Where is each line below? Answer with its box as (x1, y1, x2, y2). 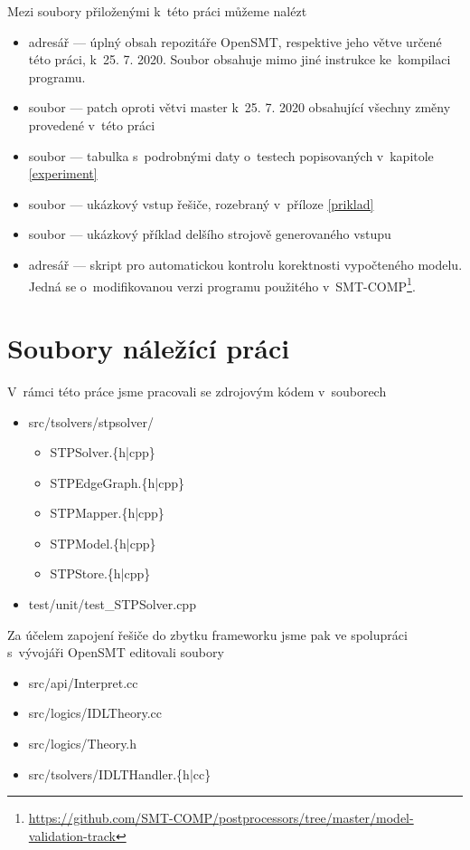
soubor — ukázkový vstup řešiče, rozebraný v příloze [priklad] (28, 194, 374, 213)
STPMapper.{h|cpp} (50, 503, 164, 522)
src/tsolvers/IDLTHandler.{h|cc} (28, 764, 211, 783)
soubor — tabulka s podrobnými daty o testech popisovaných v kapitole (28, 146, 434, 165)
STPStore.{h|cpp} (50, 564, 151, 583)
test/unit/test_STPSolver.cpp (28, 595, 196, 614)
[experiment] (28, 164, 98, 183)
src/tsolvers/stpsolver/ (28, 412, 154, 431)
